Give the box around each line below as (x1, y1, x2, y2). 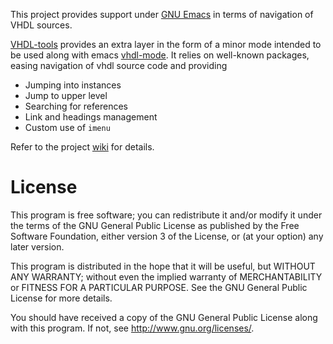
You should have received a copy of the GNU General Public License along (10, 311, 318, 323)
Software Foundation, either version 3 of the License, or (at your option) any (10, 230, 324, 242)
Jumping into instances (24, 79, 122, 91)
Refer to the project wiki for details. (10, 141, 155, 153)
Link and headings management (24, 111, 158, 123)
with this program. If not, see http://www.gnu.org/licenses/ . (10, 322, 255, 334)
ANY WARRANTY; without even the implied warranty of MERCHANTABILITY (10, 270, 323, 283)
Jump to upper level (24, 90, 108, 101)
